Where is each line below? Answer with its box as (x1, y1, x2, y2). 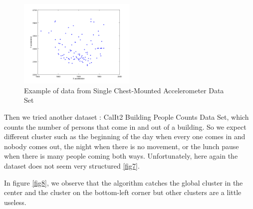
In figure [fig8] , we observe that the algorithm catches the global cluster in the (4, 177, 243, 188)
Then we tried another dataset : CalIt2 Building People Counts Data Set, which (4, 111, 249, 122)
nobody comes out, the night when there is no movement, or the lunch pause (4, 141, 239, 151)
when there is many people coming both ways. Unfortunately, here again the (4, 151, 238, 161)
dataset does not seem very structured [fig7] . (4, 160, 140, 171)
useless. (4, 197, 26, 207)
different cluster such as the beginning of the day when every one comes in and (4, 131, 246, 142)
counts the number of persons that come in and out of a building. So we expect (4, 121, 247, 132)
